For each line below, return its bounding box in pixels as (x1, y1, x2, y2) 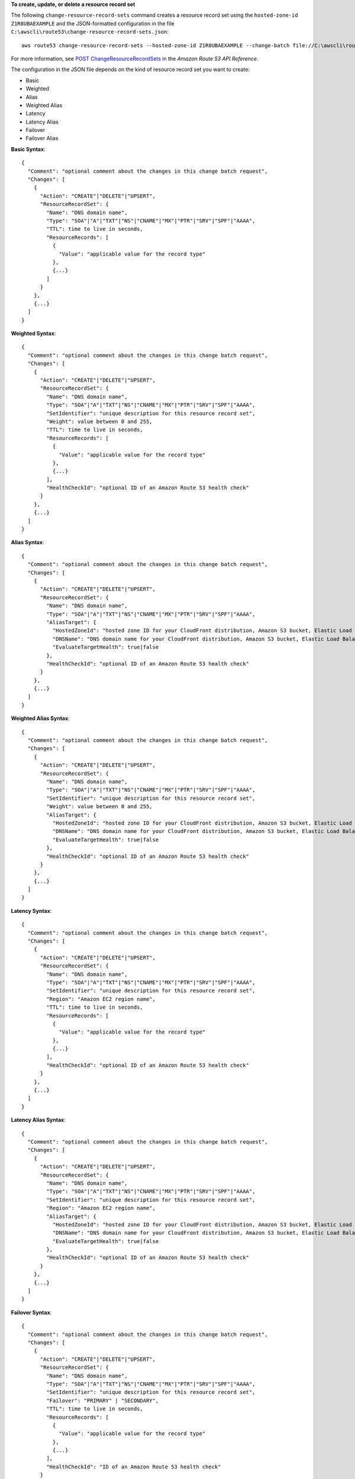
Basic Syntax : (11, 146, 46, 153)
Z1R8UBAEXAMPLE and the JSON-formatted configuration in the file (11, 20, 175, 27)
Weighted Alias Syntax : (11, 715, 70, 722)
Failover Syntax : (11, 1309, 52, 1316)
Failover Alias (25, 135, 59, 142)
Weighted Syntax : (11, 330, 56, 337)
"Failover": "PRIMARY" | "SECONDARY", (46, 1397, 159, 1404)
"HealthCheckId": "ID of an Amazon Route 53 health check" (46, 1463, 221, 1470)
